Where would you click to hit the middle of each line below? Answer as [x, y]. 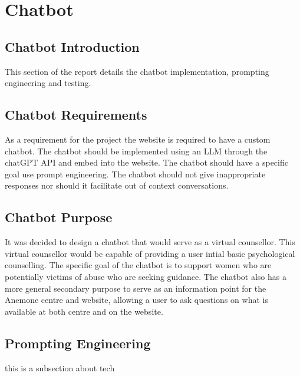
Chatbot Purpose [59, 217]
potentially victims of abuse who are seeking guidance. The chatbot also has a [146, 276]
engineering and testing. [48, 83]
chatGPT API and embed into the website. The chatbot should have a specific [146, 162]
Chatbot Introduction [72, 46]
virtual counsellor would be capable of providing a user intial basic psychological [150, 253]
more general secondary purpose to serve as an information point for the [136, 288]
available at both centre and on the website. [84, 311]
